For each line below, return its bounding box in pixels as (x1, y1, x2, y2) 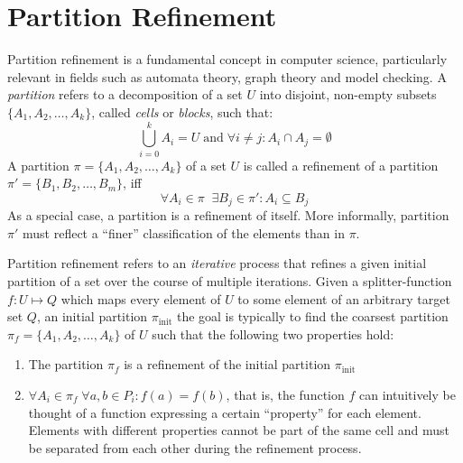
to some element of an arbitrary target (237, 289, 450, 308)
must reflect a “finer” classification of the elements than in (23, 223, 345, 242)
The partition (28, 355, 104, 374)
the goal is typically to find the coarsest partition (176, 307, 449, 326)
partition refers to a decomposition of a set (7, 85, 243, 104)
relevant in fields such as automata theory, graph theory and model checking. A (7, 67, 447, 86)
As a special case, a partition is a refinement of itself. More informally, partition (7, 206, 449, 225)
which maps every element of (60, 289, 221, 308)
